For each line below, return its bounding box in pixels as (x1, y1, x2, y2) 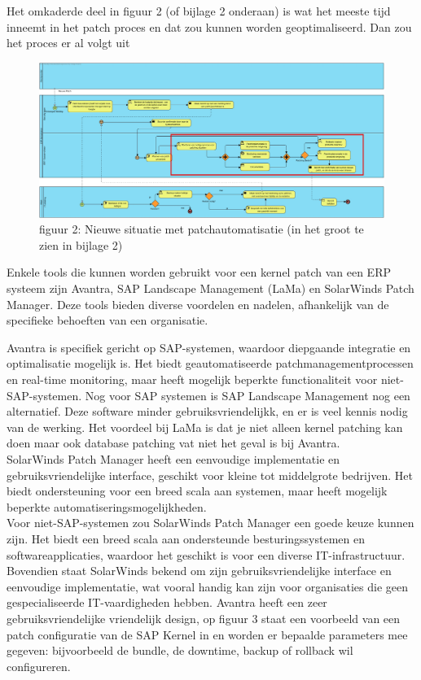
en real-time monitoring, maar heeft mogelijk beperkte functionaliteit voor (7, 371, 378, 387)
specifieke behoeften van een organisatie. (7, 312, 208, 329)
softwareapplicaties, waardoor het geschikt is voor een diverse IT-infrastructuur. (7, 546, 406, 563)
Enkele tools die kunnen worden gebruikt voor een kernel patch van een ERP (7, 264, 391, 281)
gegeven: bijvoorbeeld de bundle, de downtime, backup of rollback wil (7, 642, 353, 659)
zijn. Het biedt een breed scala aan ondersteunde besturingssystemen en (7, 530, 366, 547)
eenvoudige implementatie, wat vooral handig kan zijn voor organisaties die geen (7, 578, 408, 595)
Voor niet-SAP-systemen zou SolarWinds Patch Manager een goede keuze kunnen (7, 514, 414, 531)
